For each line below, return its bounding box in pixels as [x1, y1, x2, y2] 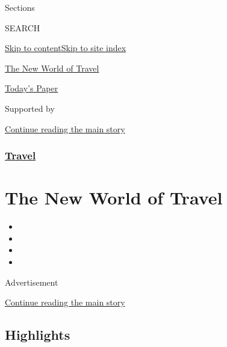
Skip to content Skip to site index [5, 41, 126, 54]
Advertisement [5, 275, 58, 288]
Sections [5, 1, 35, 13]
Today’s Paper [5, 82, 58, 94]
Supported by [5, 102, 55, 114]
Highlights [5, 325, 70, 344]
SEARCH [5, 21, 40, 34]
